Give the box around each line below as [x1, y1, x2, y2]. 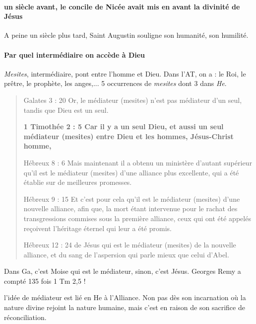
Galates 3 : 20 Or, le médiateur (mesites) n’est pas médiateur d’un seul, [23, 94, 242, 105]
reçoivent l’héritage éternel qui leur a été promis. [23, 223, 172, 233]
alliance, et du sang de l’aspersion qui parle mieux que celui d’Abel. [23, 249, 229, 259]
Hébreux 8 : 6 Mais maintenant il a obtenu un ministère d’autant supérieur [23, 157, 252, 167]
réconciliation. [4, 312, 47, 322]
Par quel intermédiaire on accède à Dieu [4, 49, 145, 60]
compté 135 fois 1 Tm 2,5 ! [4, 275, 86, 286]
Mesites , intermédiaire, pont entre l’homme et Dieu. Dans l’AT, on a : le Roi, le [4, 68, 246, 79]
